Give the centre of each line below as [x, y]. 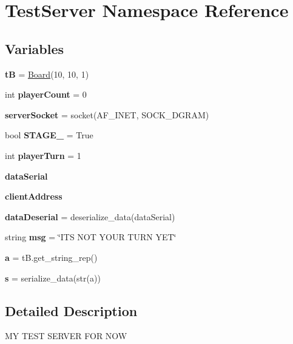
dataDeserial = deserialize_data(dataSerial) [90, 216]
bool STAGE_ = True [49, 135]
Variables [35, 48]
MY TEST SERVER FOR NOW [66, 336]
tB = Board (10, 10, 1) [47, 74]
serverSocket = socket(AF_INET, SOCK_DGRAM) [107, 114]
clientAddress [34, 196]
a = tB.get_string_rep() [51, 257]
